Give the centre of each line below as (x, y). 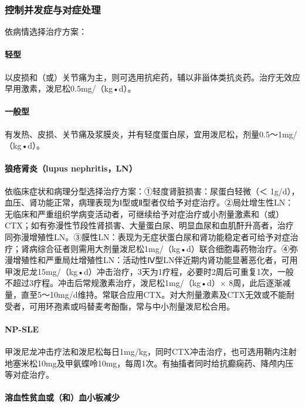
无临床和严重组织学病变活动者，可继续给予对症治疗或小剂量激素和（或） (144, 213)
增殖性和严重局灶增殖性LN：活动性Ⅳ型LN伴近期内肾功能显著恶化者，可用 (155, 260)
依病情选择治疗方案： (46, 31)
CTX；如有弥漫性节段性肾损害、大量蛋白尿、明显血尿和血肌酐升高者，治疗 (149, 225)
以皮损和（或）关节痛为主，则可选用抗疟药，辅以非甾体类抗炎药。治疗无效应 (152, 77)
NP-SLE (22, 329)
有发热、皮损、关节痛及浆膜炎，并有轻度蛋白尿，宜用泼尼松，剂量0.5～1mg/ (151, 134)
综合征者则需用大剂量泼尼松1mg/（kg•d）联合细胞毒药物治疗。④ (163, 248)
